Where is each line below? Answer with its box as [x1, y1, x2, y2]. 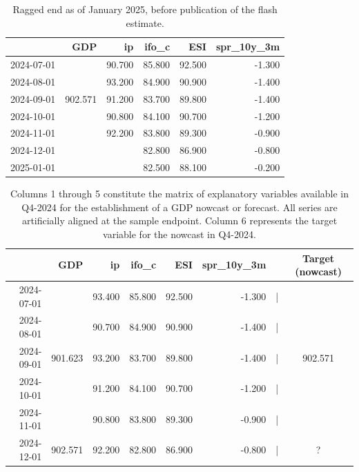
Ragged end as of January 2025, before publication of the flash [12, 2, 278, 16]
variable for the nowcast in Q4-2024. [103, 226, 256, 241]
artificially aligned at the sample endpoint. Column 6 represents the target [21, 213, 338, 228]
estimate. [126, 15, 164, 30]
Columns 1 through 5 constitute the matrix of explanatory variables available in [10, 186, 349, 201]
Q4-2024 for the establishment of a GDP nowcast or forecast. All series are [21, 199, 338, 214]
